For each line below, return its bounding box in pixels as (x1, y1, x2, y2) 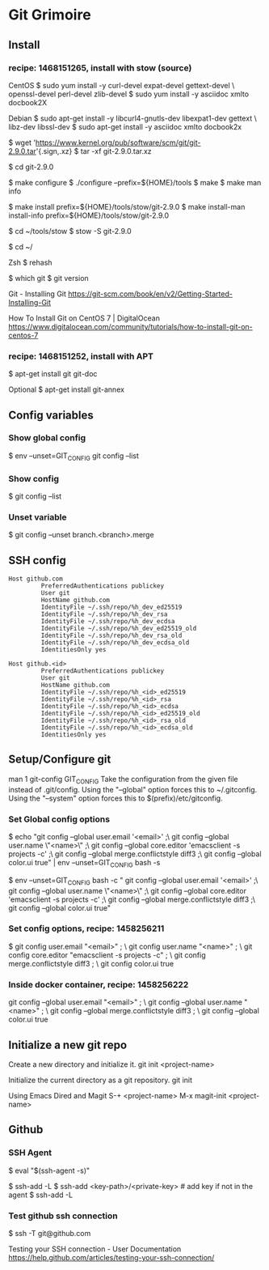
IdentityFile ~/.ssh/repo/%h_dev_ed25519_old (40, 625, 197, 633)
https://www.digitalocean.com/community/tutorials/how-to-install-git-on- (8, 321, 253, 331)
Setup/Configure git (8, 753, 111, 767)
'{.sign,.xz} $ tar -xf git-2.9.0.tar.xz (36, 146, 152, 155)
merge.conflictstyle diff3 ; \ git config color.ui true (8, 958, 174, 968)
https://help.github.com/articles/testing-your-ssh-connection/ (8, 1252, 215, 1262)
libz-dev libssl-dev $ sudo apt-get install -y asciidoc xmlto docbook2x (8, 121, 242, 131)
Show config (8, 473, 59, 484)
